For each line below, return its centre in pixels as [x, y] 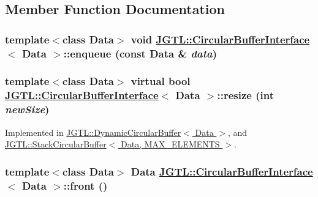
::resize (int [245, 95]
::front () [85, 185]
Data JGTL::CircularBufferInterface [222, 171]
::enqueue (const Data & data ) [140, 53]
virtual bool [161, 81]
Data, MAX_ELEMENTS [170, 144]
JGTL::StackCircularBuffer [56, 144]
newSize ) [27, 109]
